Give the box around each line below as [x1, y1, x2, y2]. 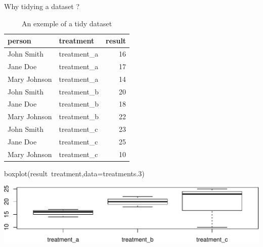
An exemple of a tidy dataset [21, 18, 112, 28]
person [8, 35, 31, 46]
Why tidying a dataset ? [4, 1, 80, 11]
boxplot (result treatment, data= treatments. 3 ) [4, 168, 145, 178]
